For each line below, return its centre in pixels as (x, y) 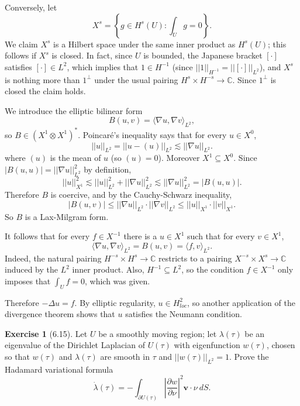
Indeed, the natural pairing (53, 258)
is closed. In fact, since (92, 55)
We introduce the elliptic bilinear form (74, 110)
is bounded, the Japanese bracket (203, 55)
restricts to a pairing (195, 258)
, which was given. (117, 281)
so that (17, 356)
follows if (21, 55)
